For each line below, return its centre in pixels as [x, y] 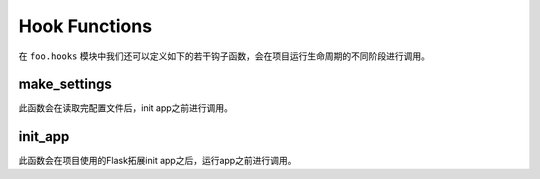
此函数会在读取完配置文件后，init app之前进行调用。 [126, 108]
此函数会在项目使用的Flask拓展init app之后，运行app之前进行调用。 [157, 161]
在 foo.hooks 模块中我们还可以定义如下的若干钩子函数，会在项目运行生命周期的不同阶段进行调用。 [224, 56]
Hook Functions [85, 26]
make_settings [65, 84]
